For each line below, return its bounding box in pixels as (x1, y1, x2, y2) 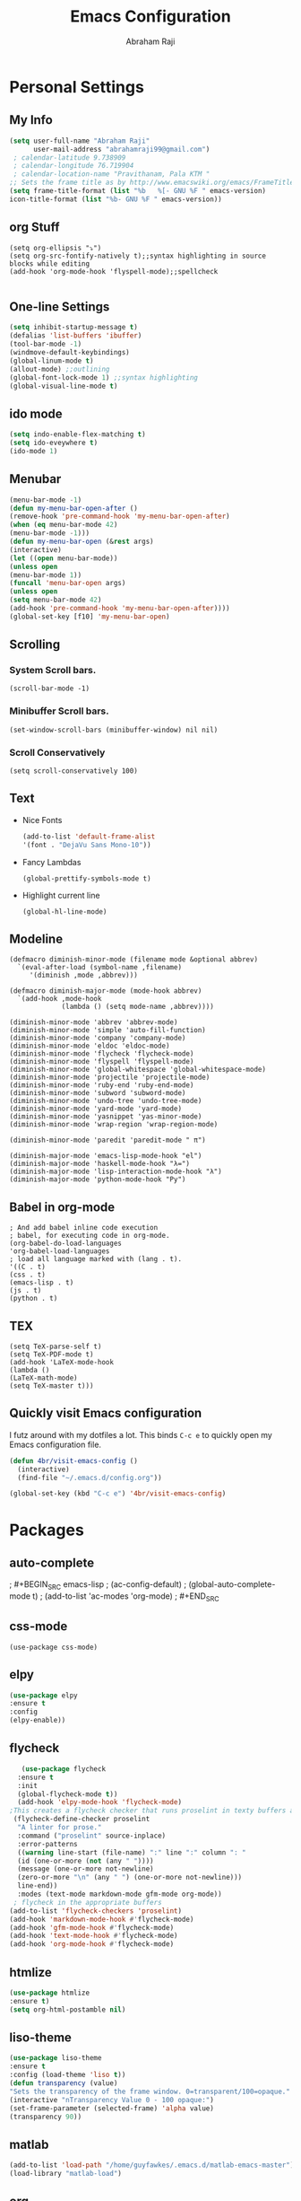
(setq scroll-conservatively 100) (9, 767, 139, 776)
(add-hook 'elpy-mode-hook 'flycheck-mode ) (17, 1798, 182, 1807)
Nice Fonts (21, 814, 63, 825)
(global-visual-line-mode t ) (9, 381, 118, 390)
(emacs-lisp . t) (9, 1278, 74, 1287)
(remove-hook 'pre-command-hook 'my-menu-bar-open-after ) (9, 512, 230, 522)
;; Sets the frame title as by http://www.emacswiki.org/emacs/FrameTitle (9, 178, 295, 188)
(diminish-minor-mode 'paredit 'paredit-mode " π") (9, 1136, 206, 1145)
